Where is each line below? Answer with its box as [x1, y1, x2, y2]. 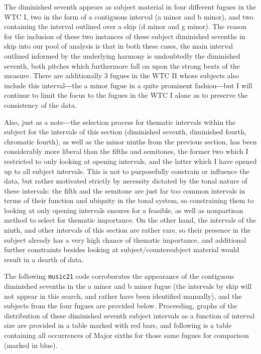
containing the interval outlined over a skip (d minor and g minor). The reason [4, 21, 246, 32]
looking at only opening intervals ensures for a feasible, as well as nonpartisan [4, 205, 243, 215]
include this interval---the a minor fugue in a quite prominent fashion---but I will [4, 80, 252, 90]
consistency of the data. [4, 99, 77, 110]
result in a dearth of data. [4, 254, 84, 264]
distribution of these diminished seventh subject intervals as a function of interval [4, 310, 255, 320]
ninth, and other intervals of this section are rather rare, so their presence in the [4, 225, 251, 235]
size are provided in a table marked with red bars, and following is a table [4, 320, 232, 330]
